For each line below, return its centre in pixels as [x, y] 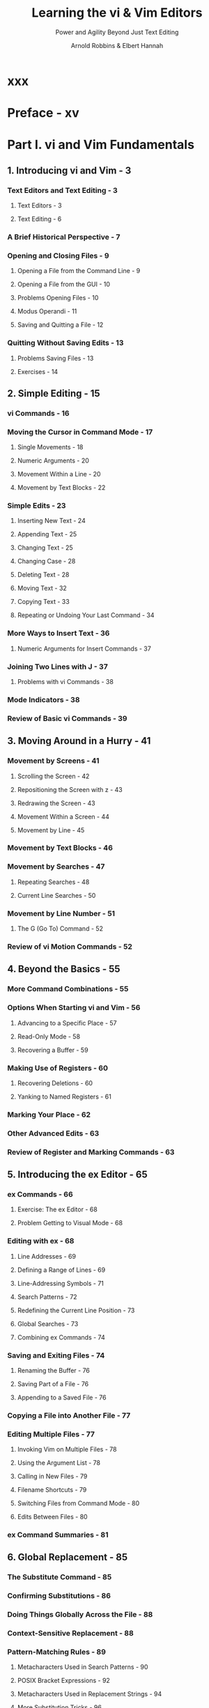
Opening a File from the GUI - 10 [63, 284]
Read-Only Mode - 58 [49, 1037]
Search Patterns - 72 [47, 1296]
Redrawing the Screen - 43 [56, 803]
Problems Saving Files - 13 [55, 358]
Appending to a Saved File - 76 [62, 1397]
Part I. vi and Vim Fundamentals [101, 145]
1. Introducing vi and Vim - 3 [69, 170]
